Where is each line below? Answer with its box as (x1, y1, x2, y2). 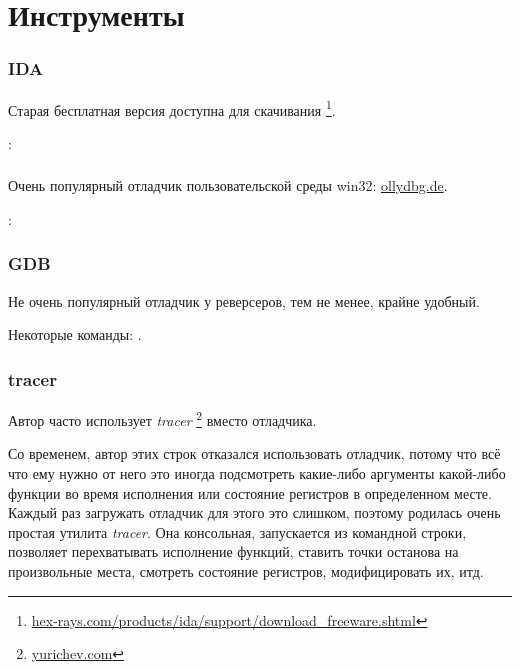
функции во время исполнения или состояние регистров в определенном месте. (8, 482, 492, 503)
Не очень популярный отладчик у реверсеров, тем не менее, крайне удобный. (8, 290, 480, 311)
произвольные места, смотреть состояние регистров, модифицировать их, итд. (8, 560, 484, 581)
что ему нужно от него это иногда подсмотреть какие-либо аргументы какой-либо (8, 463, 506, 484)
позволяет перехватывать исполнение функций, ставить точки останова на (8, 541, 459, 562)
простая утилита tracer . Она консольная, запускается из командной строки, (8, 521, 467, 542)
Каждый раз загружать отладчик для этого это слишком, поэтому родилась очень (8, 502, 501, 523)
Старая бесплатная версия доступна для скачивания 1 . (8, 96, 336, 120)
